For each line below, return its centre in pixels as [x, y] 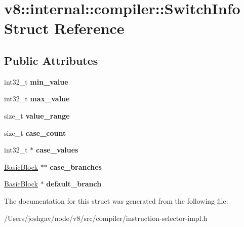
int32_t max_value [37, 99]
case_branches [76, 166]
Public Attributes [51, 60]
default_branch [74, 184]
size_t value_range [37, 115]
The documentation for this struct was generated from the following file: [116, 200]
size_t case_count [35, 133]
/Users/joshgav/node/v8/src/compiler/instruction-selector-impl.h [106, 218]
